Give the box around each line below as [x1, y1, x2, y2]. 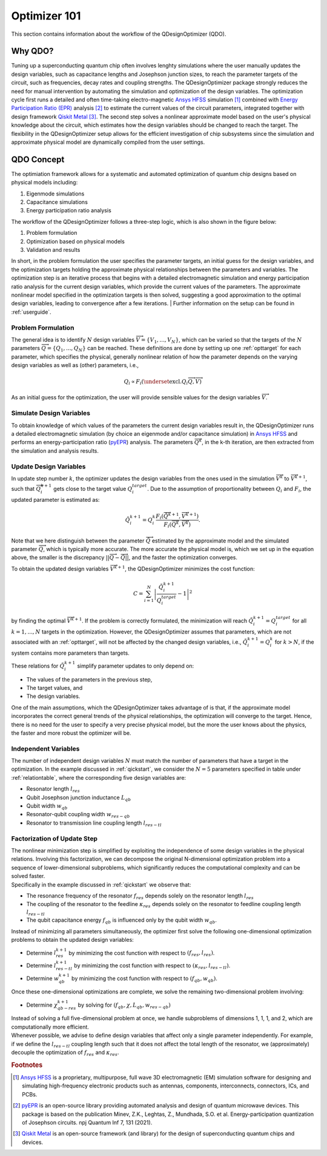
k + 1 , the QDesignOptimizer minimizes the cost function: [114, 564, 256, 572]
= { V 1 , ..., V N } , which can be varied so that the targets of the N [140, 336, 302, 345]
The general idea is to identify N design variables [11, 336, 135, 343]
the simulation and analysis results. [11, 447, 99, 455]
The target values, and [26, 684, 83, 691]
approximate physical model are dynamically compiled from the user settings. [11, 138, 205, 146]
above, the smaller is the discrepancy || [11, 554, 110, 561]
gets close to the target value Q [53, 485, 133, 493]
